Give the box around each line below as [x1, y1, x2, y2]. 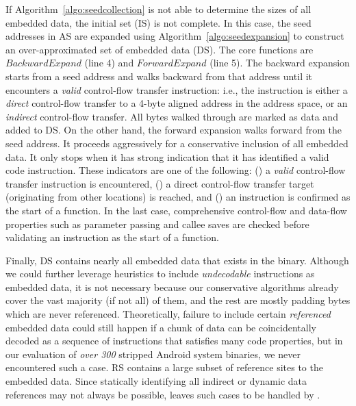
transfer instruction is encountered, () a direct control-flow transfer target [5, 176, 314, 190]
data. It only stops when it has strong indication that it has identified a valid [5, 149, 329, 164]
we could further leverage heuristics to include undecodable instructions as [5, 266, 315, 281]
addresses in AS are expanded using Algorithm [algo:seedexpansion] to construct [5, 29, 344, 43]
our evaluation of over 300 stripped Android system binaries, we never [5, 346, 301, 361]
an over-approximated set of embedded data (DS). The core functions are [5, 42, 314, 56]
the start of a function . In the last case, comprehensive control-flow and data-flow [5, 203, 347, 217]
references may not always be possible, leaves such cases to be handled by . [5, 387, 320, 401]
